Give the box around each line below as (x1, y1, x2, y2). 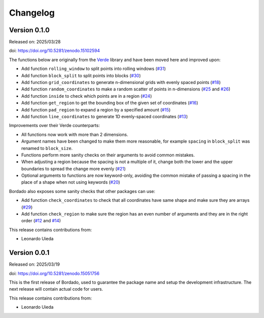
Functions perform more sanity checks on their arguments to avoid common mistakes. (21, 152, 195, 158)
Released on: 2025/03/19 (9, 261, 60, 267)
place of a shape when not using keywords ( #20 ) (21, 179, 120, 185)
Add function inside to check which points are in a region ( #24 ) (21, 93, 152, 99)
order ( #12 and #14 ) (21, 218, 61, 224)
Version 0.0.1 (9, 249, 50, 257)
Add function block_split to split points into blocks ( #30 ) (21, 72, 141, 78)
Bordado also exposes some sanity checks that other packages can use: (9, 188, 155, 194)
